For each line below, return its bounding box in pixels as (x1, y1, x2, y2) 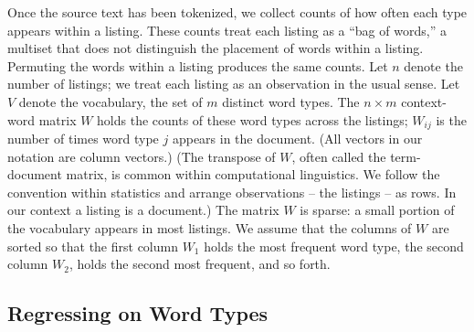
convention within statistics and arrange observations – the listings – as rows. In (7, 182, 457, 201)
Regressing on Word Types (7, 299, 269, 327)
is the (436, 110, 467, 129)
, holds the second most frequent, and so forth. (68, 254, 331, 273)
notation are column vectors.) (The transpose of (7, 146, 276, 166)
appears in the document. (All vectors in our (172, 129, 423, 148)
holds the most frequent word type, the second (204, 236, 464, 255)
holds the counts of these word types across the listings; (97, 110, 408, 129)
